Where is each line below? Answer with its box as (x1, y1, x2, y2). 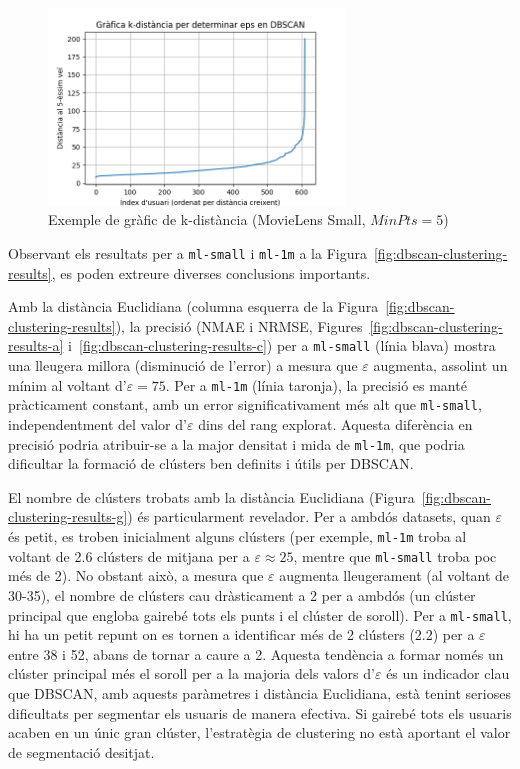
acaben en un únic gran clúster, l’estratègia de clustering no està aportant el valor (8, 722, 511, 743)
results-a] (8, 335, 64, 356)
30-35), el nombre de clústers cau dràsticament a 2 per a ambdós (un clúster (8, 584, 476, 605)
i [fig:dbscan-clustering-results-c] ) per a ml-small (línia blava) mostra (68, 335, 496, 356)
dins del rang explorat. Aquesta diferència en (198, 414, 473, 435)
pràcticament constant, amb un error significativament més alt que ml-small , (8, 394, 482, 415)
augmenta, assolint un (373, 355, 508, 376)
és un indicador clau (386, 663, 510, 684)
